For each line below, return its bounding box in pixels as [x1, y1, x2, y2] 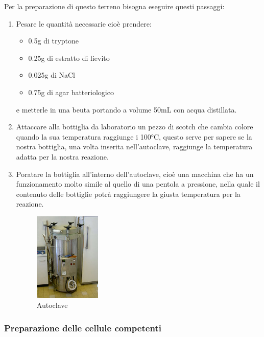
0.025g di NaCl [28, 70, 75, 80]
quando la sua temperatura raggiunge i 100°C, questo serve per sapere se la [16, 131, 252, 142]
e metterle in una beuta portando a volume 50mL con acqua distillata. [16, 104, 237, 115]
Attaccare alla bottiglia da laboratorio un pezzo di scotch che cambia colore [16, 121, 253, 132]
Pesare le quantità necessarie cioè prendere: [16, 18, 152, 29]
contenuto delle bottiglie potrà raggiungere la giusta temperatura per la [16, 188, 241, 199]
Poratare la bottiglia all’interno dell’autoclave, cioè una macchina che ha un [16, 168, 254, 179]
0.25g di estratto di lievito [28, 52, 110, 63]
